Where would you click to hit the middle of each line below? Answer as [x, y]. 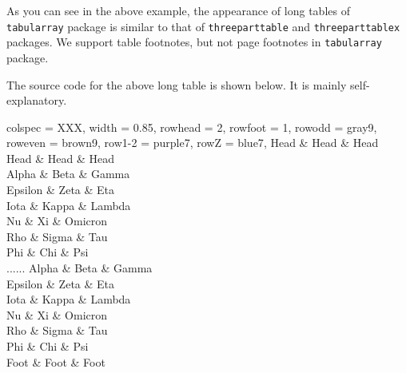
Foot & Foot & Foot [56, 361]
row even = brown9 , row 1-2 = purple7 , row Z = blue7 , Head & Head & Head [193, 143]
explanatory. [37, 100]
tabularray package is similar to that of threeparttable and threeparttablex [203, 26]
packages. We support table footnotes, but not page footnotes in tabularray [194, 42]
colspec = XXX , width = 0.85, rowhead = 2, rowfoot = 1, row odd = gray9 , [192, 127]
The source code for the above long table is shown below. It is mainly [177, 84]
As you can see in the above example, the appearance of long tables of [178, 10]
